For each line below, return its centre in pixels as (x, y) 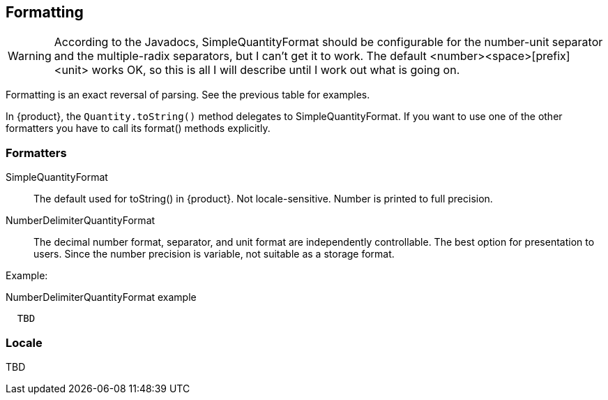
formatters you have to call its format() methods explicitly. (138, 128)
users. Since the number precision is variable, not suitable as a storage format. (214, 254)
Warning (30, 56)
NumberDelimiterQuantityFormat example (101, 297)
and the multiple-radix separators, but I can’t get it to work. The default (240, 56)
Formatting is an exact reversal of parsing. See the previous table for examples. (188, 95)
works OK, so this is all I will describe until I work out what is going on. (276, 70)
